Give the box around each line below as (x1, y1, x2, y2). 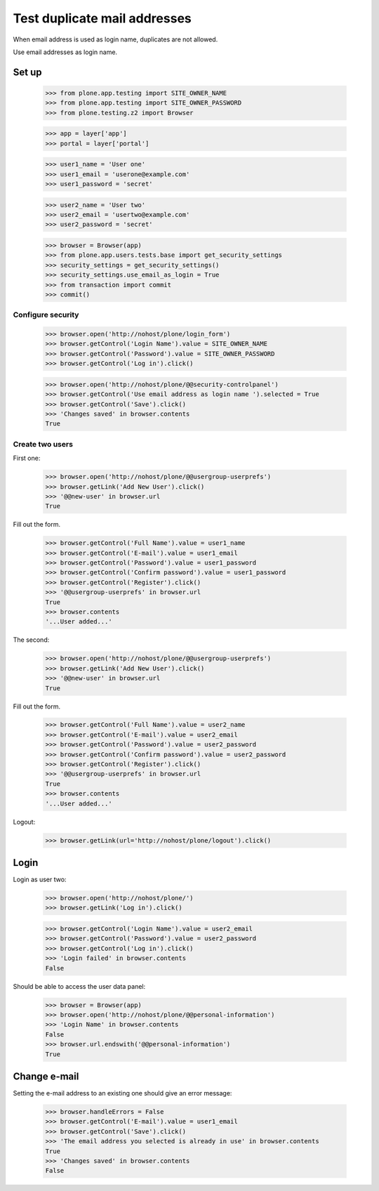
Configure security (13, 310, 79, 320)
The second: (13, 636, 50, 644)
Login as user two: (13, 875, 67, 884)
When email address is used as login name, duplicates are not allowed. (13, 35, 218, 44)
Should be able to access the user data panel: (13, 982, 146, 990)
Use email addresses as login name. (13, 48, 118, 56)
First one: (13, 454, 41, 463)
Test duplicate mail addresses (13, 11, 192, 26)
